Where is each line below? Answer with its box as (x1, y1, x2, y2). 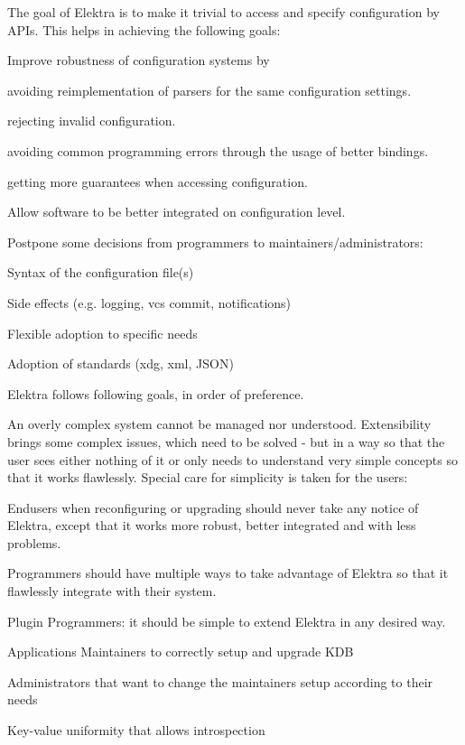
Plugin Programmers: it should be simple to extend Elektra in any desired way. (7, 611, 446, 630)
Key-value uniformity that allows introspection (7, 721, 265, 740)
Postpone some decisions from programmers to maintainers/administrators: (7, 232, 423, 251)
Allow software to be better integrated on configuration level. (7, 202, 346, 221)
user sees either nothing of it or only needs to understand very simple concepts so (7, 450, 458, 469)
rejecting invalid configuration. (7, 111, 176, 130)
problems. (7, 533, 61, 552)
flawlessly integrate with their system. (7, 582, 217, 601)
